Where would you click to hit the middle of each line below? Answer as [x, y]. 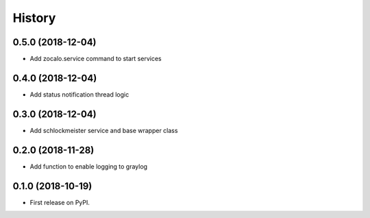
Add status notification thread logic [79, 94]
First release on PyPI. [60, 202]
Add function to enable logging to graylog [88, 166]
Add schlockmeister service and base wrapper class [104, 130]
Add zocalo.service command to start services [96, 59]
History [34, 18]
